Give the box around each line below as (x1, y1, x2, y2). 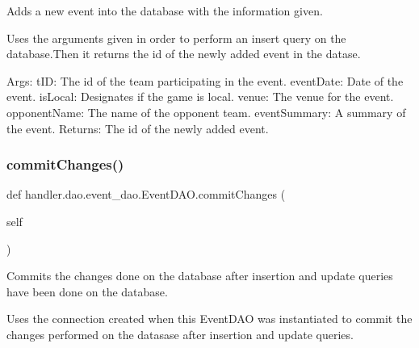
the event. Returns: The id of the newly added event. (6, 119, 269, 136)
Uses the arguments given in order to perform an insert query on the (6, 29, 346, 46)
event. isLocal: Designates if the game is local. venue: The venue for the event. (6, 88, 394, 105)
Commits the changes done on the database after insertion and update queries (6, 267, 393, 284)
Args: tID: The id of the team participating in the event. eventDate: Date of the (6, 72, 404, 89)
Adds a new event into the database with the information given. (6, 2, 323, 19)
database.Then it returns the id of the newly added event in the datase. (6, 45, 361, 62)
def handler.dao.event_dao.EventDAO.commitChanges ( (6, 186, 286, 203)
